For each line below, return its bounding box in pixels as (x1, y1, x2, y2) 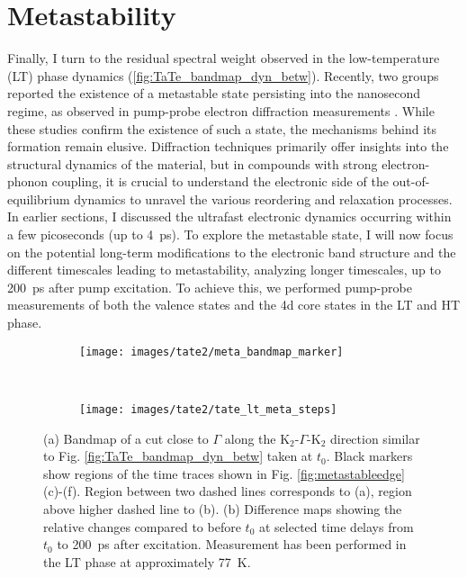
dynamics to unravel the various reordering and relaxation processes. (74, 189, 453, 208)
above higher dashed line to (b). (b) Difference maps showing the (43, 499, 402, 518)
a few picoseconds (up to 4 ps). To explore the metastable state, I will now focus (7, 225, 454, 244)
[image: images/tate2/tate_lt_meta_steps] (79, 402, 337, 416)
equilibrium (7, 189, 70, 208)
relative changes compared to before (43, 517, 241, 536)
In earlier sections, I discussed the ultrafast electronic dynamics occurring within (7, 207, 452, 226)
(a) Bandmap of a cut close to (43, 428, 209, 447)
